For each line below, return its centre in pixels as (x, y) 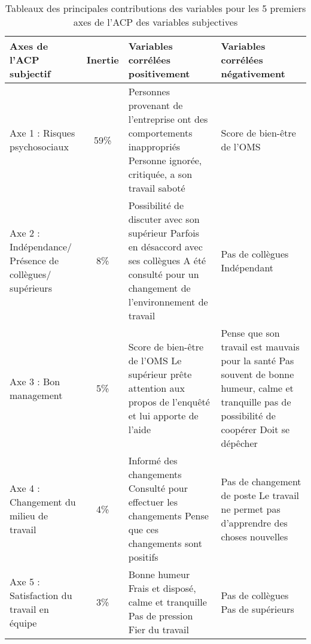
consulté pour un (164, 274)
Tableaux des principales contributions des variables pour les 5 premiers (155, 8)
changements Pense (168, 515)
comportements (160, 133)
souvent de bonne (257, 374)
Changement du (43, 502)
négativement (253, 73)
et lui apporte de (163, 415)
